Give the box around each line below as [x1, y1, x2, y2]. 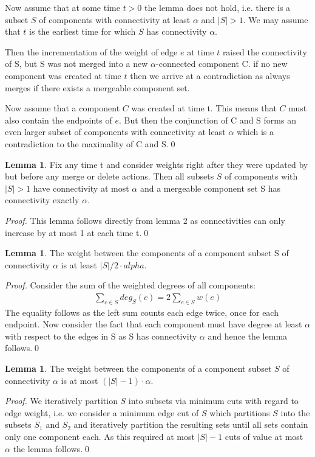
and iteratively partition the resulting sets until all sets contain [73, 418, 308, 431]
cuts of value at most [225, 430, 303, 443]
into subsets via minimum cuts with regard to [128, 394, 299, 407]
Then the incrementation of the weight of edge [5, 45, 178, 58]
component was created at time [5, 69, 121, 82]
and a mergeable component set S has [140, 181, 281, 194]
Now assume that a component [5, 102, 120, 114]
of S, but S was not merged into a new [5, 57, 148, 70]
